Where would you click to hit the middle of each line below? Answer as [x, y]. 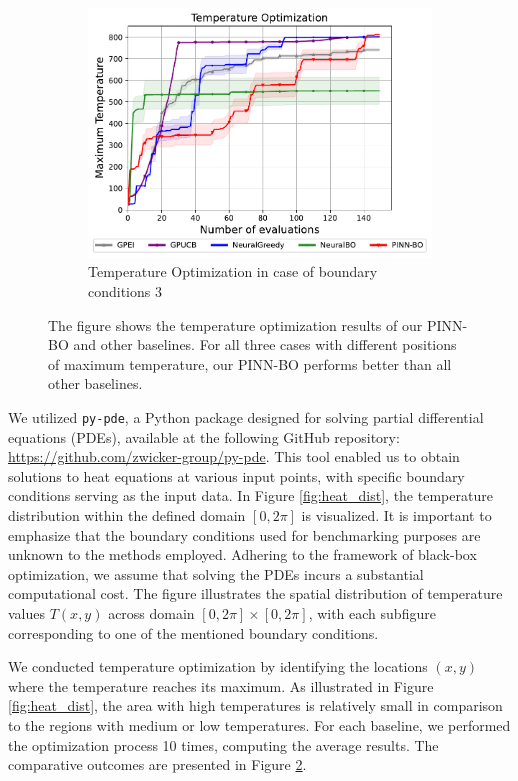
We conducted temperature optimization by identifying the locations [218, 666]
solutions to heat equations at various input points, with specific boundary [236, 475]
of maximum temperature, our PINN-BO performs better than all [250, 363]
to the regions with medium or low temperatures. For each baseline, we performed [259, 724]
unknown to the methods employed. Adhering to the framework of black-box [242, 554]
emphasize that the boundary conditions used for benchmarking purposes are [244, 534]
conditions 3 [125, 291]
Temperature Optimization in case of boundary [233, 271]
